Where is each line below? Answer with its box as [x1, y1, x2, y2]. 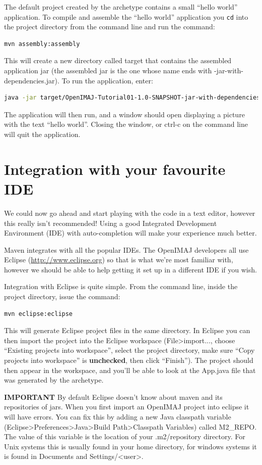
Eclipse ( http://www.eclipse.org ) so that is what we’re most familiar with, [4, 254, 233, 265]
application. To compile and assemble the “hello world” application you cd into [4, 11, 248, 22]
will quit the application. [4, 129, 81, 139]
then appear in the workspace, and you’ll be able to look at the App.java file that [4, 364, 256, 375]
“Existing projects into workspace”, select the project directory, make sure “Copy [4, 345, 255, 355]
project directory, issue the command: [4, 291, 120, 302]
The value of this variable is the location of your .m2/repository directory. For [4, 431, 245, 442]
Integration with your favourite [4, 158, 226, 179]
